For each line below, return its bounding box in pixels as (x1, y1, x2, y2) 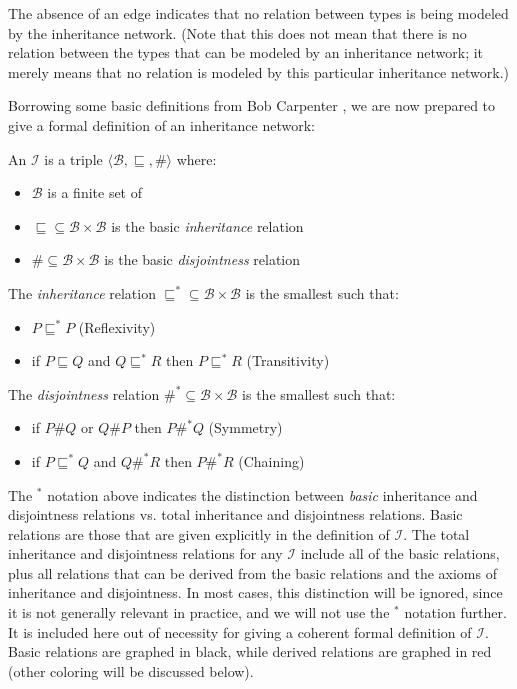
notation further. (404, 602, 507, 623)
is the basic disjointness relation (104, 249, 301, 270)
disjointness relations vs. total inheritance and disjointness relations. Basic (8, 504, 463, 525)
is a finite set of (47, 182, 143, 203)
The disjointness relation (8, 383, 160, 404)
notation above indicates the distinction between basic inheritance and (47, 484, 478, 505)
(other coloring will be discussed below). (8, 660, 254, 681)
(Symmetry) (208, 417, 283, 438)
